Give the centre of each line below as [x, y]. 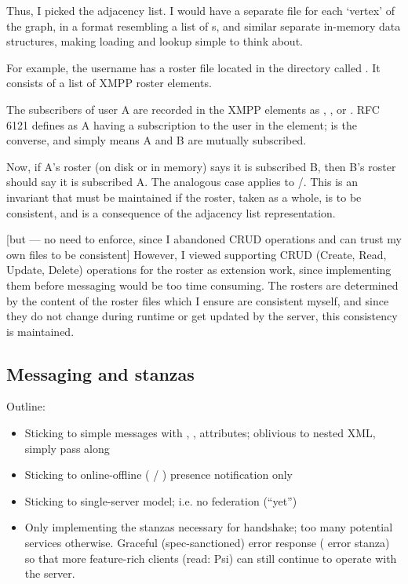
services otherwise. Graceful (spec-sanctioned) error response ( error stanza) [207, 543]
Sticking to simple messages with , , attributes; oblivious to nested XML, [200, 433]
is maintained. [40, 331]
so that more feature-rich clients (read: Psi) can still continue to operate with [211, 558]
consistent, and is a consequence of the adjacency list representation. [171, 212]
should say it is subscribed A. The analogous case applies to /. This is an [182, 182]
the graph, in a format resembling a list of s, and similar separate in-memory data [204, 26]
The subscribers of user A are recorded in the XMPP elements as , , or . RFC [193, 109]
